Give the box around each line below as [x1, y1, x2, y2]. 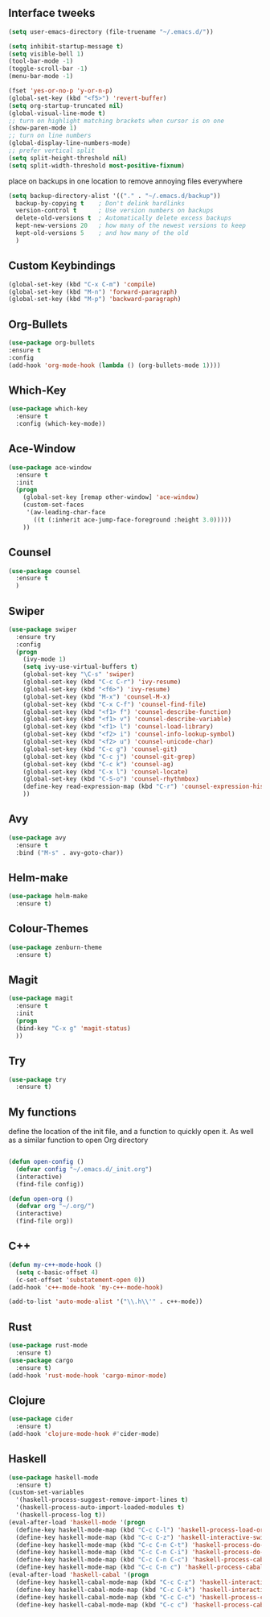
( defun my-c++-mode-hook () [8, 1260, 103, 1268]
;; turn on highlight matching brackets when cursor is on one [8, 117, 225, 125]
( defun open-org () [8, 1194, 74, 1202]
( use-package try [8, 1075, 67, 1083]
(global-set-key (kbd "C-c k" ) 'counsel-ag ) [22, 760, 174, 768]
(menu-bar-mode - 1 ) [8, 72, 74, 80]
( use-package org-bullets [8, 339, 95, 347]
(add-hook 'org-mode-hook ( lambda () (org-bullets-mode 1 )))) [8, 361, 221, 369]
